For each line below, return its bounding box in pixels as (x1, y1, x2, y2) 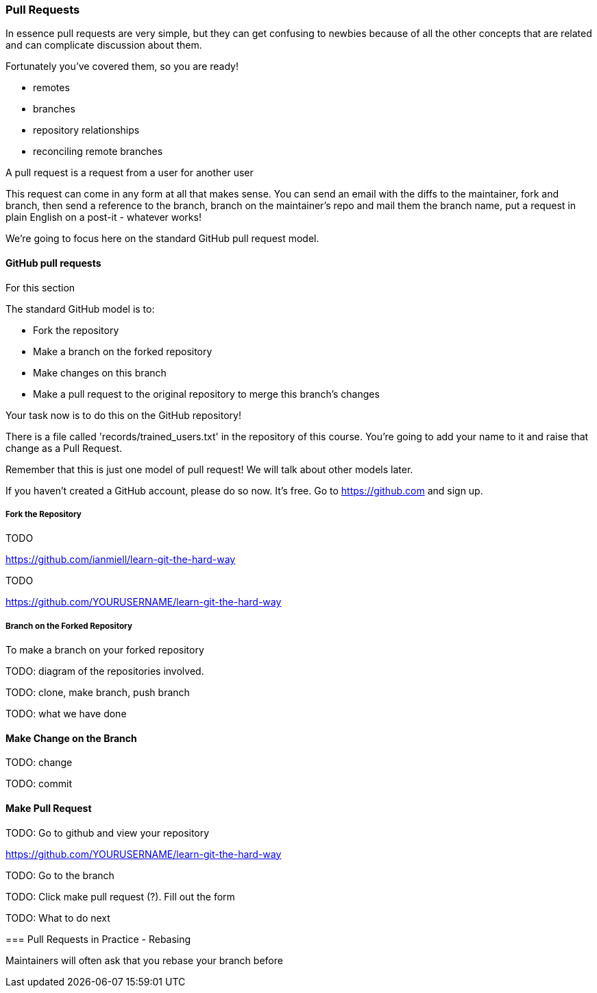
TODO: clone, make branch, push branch (5, 686, 190, 699)
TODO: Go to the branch (5, 869, 114, 881)
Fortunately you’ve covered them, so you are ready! (5, 60, 239, 73)
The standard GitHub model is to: (5, 302, 155, 315)
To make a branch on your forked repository (5, 644, 204, 656)
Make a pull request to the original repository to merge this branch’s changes (33, 387, 380, 400)
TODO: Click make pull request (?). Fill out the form (5, 890, 235, 902)
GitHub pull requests (5, 256, 101, 269)
